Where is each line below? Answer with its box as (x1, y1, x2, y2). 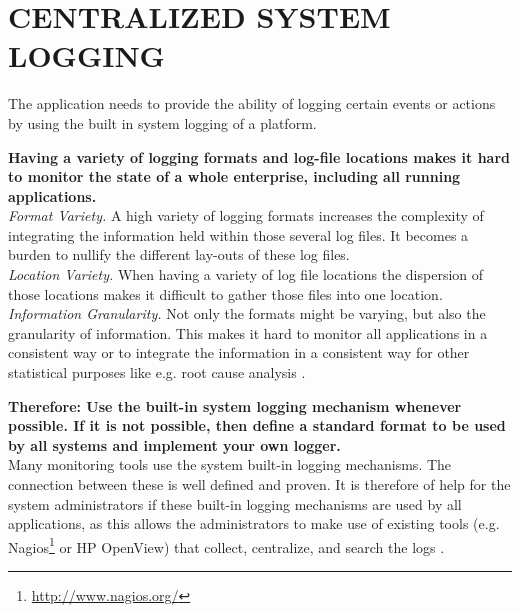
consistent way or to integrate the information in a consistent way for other (8, 342, 470, 363)
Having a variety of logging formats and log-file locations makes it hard (8, 146, 511, 167)
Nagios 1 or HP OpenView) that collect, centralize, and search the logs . (8, 533, 445, 557)
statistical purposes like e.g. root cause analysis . (8, 362, 306, 383)
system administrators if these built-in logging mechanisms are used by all (8, 493, 462, 514)
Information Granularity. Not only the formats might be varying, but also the (8, 303, 486, 324)
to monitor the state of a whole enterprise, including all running (8, 166, 461, 187)
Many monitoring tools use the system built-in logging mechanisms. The (8, 454, 452, 475)
